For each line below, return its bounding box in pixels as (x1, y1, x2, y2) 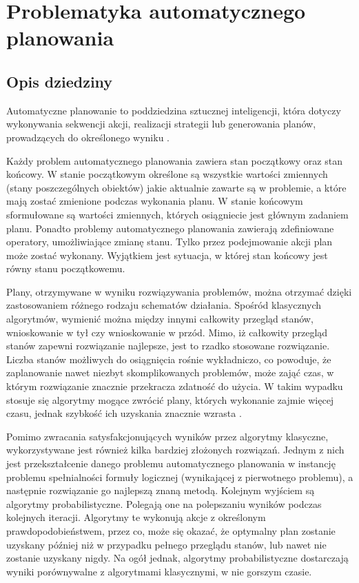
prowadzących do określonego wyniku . (6, 130, 170, 144)
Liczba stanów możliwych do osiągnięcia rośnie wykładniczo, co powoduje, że (6, 351, 331, 366)
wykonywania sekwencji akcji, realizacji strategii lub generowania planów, (6, 116, 316, 131)
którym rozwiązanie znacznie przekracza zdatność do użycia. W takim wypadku (6, 379, 343, 393)
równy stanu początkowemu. (6, 261, 125, 276)
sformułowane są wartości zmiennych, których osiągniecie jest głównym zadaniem (6, 207, 349, 221)
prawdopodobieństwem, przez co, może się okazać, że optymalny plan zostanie (6, 523, 336, 538)
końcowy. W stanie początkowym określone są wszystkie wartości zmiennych (6, 167, 328, 181)
